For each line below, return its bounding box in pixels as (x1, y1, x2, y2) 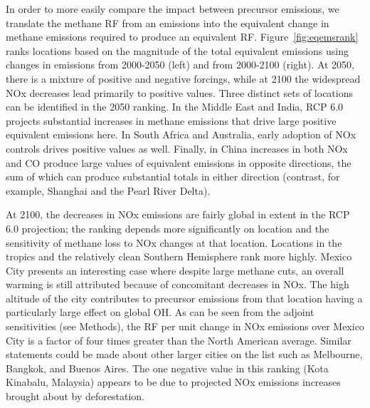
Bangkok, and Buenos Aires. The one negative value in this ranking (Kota (6, 360, 329, 375)
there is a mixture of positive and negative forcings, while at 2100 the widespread (6, 71, 361, 86)
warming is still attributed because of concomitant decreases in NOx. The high (6, 277, 349, 292)
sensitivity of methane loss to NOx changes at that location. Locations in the (6, 235, 342, 250)
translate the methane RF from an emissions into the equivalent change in (6, 15, 329, 30)
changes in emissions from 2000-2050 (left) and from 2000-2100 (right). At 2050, (6, 57, 355, 72)
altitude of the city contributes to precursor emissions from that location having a (6, 290, 363, 305)
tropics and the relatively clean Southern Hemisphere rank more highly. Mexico (6, 249, 352, 264)
